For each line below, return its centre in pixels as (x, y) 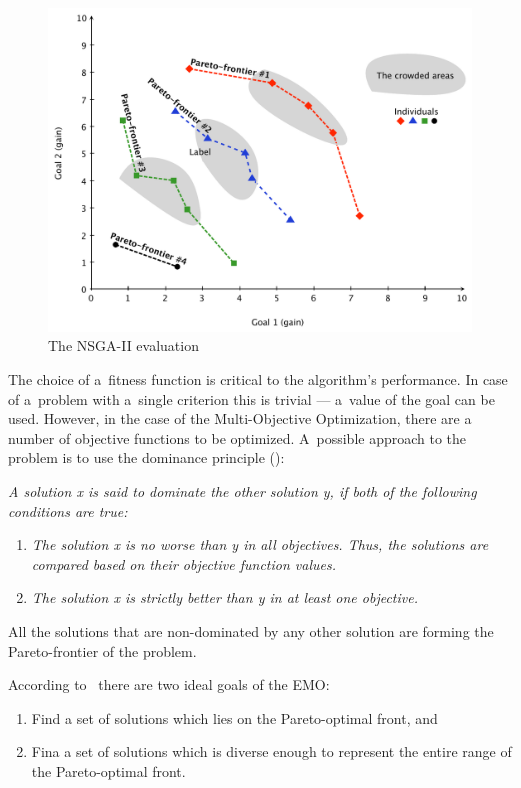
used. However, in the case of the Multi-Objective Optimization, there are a (240, 418)
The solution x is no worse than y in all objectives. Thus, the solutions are (260, 544)
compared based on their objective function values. (183, 563)
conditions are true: (68, 510)
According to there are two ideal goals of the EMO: (169, 684)
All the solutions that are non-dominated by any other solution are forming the (251, 630)
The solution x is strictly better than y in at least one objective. (224, 597)
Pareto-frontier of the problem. (102, 650)
